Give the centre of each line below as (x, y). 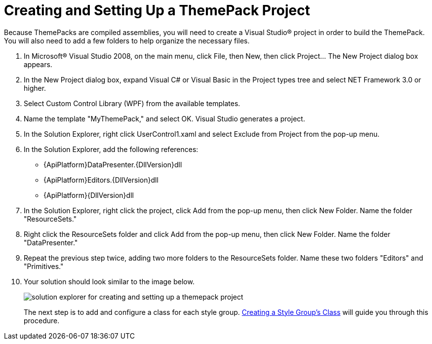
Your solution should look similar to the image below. (109, 281)
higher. (35, 88)
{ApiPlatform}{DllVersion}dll (89, 195)
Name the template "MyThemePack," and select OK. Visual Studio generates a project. (164, 118)
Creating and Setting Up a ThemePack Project (157, 10)
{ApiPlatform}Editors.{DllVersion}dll (101, 180)
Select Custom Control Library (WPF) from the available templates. (132, 103)
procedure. (42, 320)
